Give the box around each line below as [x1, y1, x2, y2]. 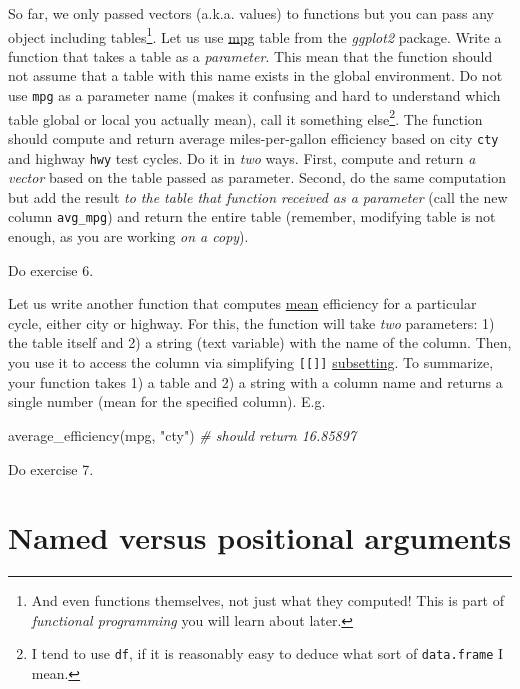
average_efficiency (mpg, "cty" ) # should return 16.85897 [8, 424, 357, 445]
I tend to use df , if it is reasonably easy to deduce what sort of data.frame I [31, 643, 504, 664]
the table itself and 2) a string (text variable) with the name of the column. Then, [8, 332, 512, 353]
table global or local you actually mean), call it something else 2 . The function [8, 105, 483, 129]
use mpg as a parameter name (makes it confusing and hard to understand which [8, 85, 501, 106]
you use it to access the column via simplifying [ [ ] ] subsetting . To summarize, [8, 352, 494, 373]
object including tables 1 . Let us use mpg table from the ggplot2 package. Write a [8, 23, 502, 47]
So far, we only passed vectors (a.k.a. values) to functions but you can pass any [8, 3, 494, 23]
